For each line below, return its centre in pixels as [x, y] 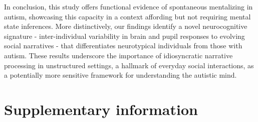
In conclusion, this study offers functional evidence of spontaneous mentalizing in [128, 6]
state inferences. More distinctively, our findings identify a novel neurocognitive [126, 26]
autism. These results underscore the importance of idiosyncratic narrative [118, 55]
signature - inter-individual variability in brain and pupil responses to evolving [124, 36]
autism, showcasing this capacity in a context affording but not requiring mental [127, 16]
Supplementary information [101, 109]
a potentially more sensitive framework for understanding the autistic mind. [120, 75]
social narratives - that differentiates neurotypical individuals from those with [123, 46]
